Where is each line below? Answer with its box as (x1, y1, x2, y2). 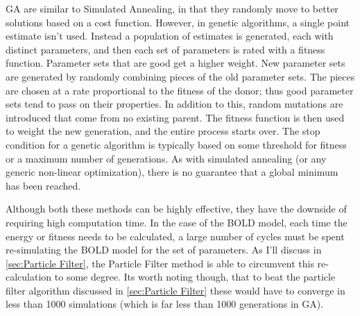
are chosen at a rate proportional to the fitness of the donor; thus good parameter (6, 83, 354, 97)
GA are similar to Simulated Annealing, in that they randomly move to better (6, 1, 338, 15)
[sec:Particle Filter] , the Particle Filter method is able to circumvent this (6, 256, 314, 270)
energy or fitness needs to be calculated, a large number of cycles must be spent (6, 228, 345, 243)
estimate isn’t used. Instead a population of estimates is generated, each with (6, 28, 334, 43)
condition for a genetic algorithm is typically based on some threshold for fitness (6, 137, 347, 151)
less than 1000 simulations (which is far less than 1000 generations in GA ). (6, 297, 324, 311)
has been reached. (6, 178, 81, 192)
